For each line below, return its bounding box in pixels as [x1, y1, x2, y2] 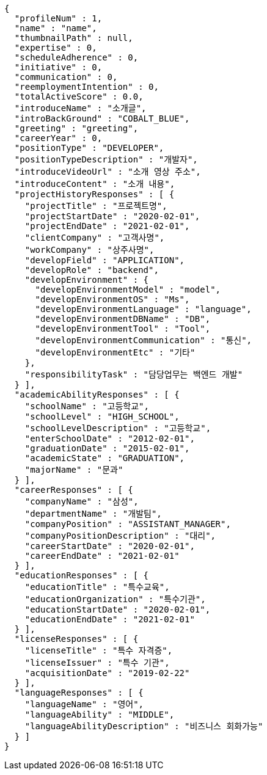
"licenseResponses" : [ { [14, 634, 139, 644]
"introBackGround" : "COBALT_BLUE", [14, 114, 190, 123]
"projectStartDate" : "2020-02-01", [24, 211, 200, 221]
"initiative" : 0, [14, 62, 103, 72]
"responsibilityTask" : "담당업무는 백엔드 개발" [24, 369, 243, 379]
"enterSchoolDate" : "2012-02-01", [24, 434, 195, 443]
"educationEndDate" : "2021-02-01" [24, 614, 195, 624]
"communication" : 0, [14, 72, 118, 82]
